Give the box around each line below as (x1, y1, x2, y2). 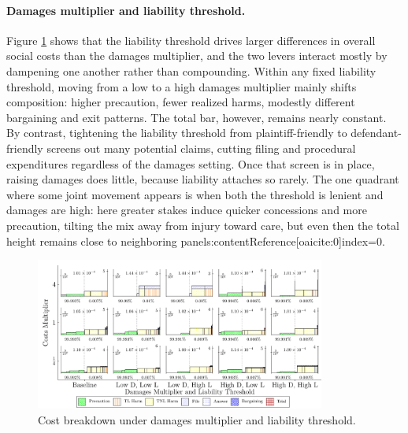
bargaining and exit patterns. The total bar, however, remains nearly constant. (6, 109, 387, 125)
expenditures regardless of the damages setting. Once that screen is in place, (6, 155, 375, 172)
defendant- (351, 124, 402, 141)
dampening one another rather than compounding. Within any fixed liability (6, 62, 376, 79)
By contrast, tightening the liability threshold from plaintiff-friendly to (6, 124, 347, 141)
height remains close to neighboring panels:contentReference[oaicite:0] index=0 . (6, 232, 385, 249)
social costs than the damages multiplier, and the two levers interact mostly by (6, 47, 388, 64)
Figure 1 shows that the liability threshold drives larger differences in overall (6, 31, 376, 48)
